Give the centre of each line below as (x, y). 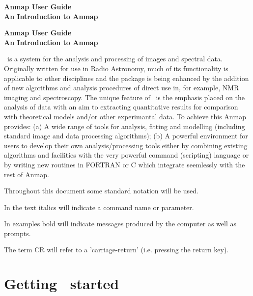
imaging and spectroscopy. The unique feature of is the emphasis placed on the (125, 97)
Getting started (62, 283)
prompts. (17, 233)
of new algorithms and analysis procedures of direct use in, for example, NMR (122, 88)
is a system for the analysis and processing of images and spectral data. (115, 59)
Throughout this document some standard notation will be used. (101, 191)
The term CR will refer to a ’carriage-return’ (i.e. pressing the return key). (116, 250)
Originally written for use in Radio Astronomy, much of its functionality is (116, 68)
